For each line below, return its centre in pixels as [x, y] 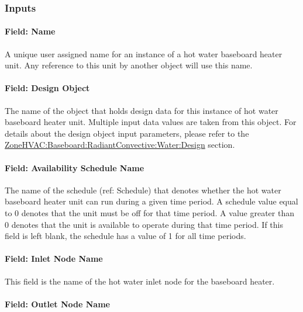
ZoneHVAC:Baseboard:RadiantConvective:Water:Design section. [120, 145]
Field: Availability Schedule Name [75, 167]
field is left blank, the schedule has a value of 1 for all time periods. [125, 236]
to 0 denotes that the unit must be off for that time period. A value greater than [149, 212]
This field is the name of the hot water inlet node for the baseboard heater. [140, 281]
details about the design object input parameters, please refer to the [127, 133]
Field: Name [30, 31]
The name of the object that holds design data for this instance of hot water [142, 110]
